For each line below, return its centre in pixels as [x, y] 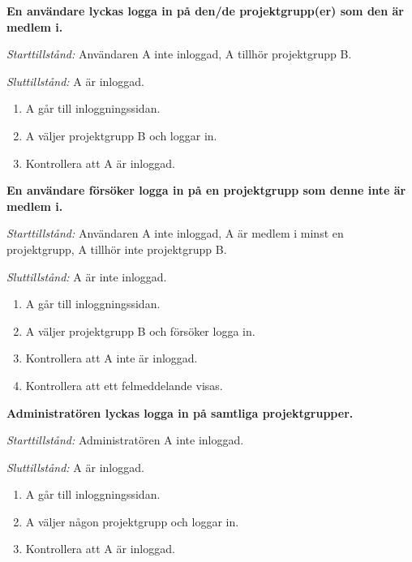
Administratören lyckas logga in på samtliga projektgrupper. [180, 412]
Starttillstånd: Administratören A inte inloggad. [125, 440]
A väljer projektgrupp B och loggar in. [121, 135]
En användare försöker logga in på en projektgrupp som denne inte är [206, 190]
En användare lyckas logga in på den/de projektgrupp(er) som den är [205, 11]
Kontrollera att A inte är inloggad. [112, 358]
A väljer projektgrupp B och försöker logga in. [140, 330]
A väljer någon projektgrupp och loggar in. [132, 521]
